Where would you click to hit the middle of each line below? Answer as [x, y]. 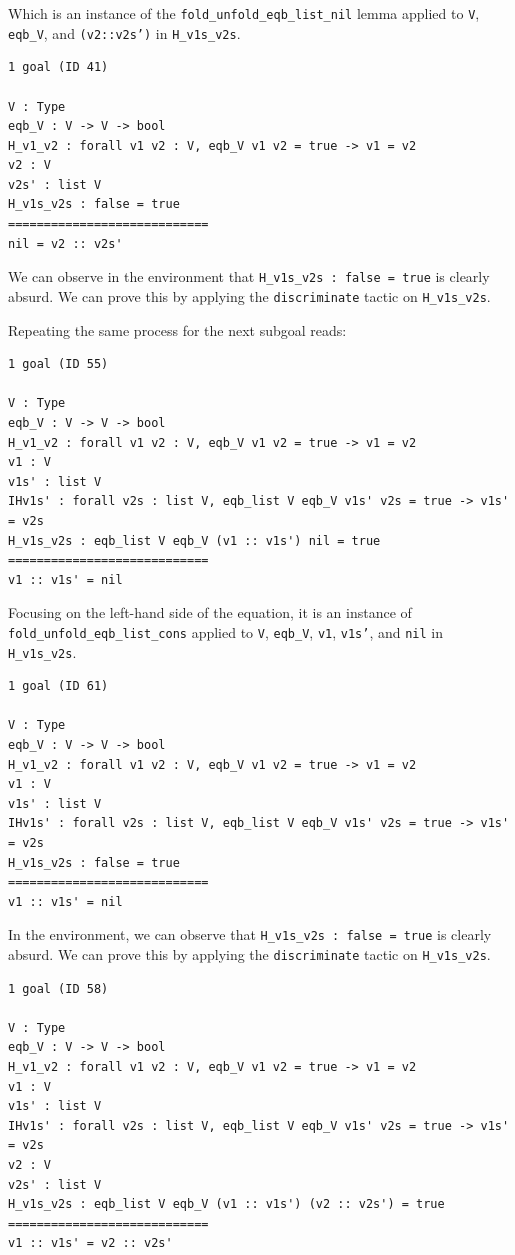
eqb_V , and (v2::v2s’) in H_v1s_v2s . [124, 32]
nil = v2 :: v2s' [65, 243]
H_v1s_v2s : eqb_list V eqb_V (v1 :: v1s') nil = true [194, 540]
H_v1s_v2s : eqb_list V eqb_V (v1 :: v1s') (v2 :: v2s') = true [226, 1204]
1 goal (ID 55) [58, 364]
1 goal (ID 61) [58, 686]
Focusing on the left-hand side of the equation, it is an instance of [210, 612]
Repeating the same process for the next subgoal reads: [177, 329]
